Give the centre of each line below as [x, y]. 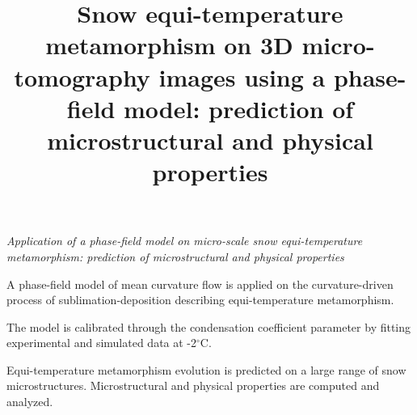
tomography [82, 76]
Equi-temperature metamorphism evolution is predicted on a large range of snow [206, 369]
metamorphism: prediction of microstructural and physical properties [175, 256]
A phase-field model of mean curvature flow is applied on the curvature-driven [200, 284]
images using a [242, 76]
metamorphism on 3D [169, 45]
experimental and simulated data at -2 [102, 343]
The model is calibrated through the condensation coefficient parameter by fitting [209, 326]
